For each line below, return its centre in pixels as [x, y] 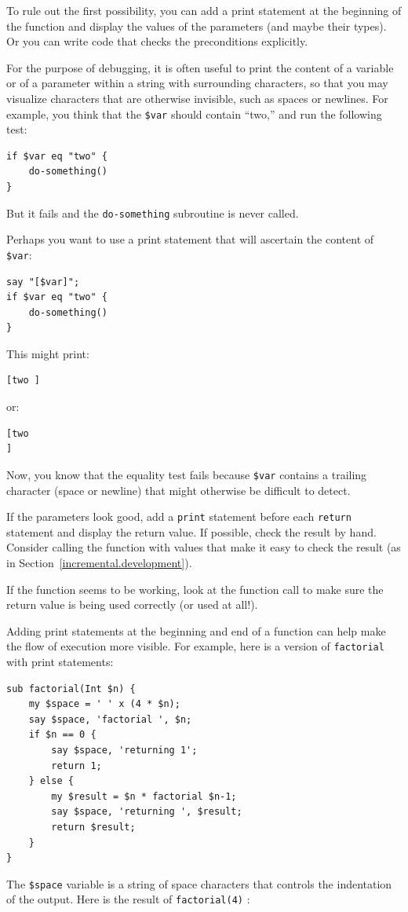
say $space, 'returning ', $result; [147, 812]
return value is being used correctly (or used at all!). [132, 604]
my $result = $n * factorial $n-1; [144, 796]
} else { [51, 781]
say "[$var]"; [43, 282]
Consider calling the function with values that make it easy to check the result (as [204, 547]
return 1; [76, 765]
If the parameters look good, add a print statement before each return [179, 516]
